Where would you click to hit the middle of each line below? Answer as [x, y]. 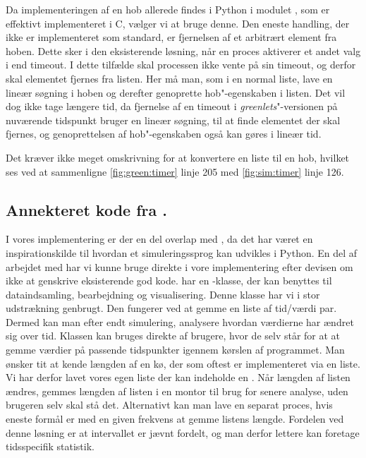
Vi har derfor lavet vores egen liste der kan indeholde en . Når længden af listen [178, 377]
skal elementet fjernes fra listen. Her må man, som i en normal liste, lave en [169, 78]
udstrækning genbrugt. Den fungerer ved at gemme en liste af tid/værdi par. [171, 308]
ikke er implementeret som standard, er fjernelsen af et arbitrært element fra [171, 37]
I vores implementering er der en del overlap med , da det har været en [159, 239]
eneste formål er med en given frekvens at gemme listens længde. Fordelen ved [175, 419]
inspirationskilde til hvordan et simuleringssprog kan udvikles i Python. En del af [182, 252]
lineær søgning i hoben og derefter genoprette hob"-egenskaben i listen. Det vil [176, 92]
